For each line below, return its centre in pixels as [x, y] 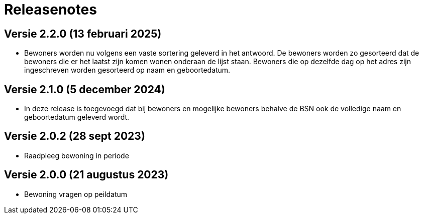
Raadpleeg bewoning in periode [77, 155]
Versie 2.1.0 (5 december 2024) [85, 89]
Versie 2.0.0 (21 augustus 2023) [86, 175]
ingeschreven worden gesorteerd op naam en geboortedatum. [127, 70]
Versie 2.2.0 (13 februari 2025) [83, 34]
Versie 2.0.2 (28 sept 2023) [75, 136]
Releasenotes [50, 10]
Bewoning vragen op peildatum [76, 194]
